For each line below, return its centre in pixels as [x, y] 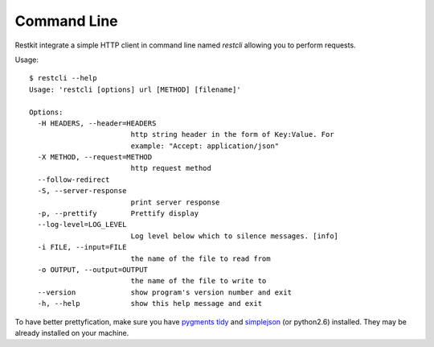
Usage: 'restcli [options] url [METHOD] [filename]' [135, 89]
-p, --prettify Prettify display [118, 214]
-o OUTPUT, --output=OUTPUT [93, 269]
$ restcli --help [63, 78]
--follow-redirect [74, 180]
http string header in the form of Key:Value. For [232, 134]
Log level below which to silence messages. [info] [235, 236]
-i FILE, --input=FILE [82, 247]
